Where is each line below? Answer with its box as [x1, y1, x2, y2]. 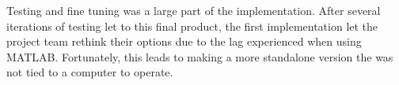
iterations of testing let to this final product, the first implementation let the [6, 17, 378, 34]
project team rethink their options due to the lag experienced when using [6, 33, 362, 50]
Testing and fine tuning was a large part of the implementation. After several [6, 2, 381, 18]
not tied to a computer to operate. [6, 64, 173, 80]
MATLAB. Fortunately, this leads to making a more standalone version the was [6, 48, 393, 65]
